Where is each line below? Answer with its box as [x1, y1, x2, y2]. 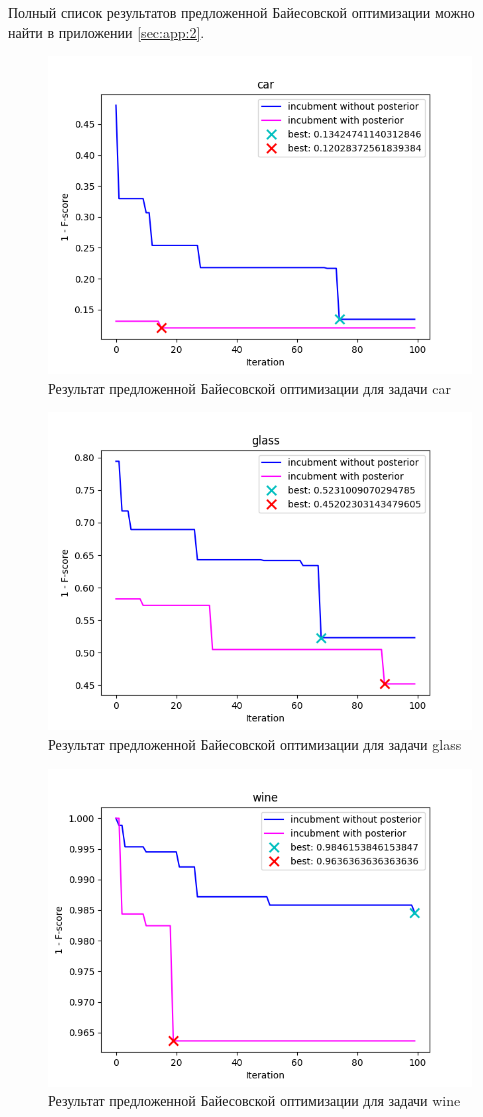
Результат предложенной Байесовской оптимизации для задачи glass [48, 733, 462, 754]
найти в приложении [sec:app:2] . [8, 21, 205, 42]
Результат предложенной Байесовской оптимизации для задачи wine [48, 1090, 461, 1111]
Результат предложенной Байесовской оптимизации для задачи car [48, 377, 451, 398]
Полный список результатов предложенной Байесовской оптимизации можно [8, 2, 475, 22]
